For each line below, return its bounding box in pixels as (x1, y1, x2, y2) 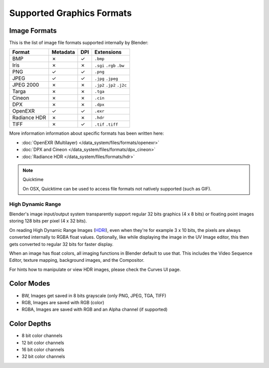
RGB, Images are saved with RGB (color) (21, 299, 105, 305)
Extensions (94, 49, 122, 56)
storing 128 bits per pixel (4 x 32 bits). (9, 218, 87, 224)
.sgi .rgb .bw (94, 63, 125, 68)
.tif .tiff (94, 122, 118, 127)
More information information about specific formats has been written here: (9, 130, 164, 137)
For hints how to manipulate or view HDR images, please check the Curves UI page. (9, 266, 181, 272)
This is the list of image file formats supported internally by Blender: (9, 40, 149, 46)
